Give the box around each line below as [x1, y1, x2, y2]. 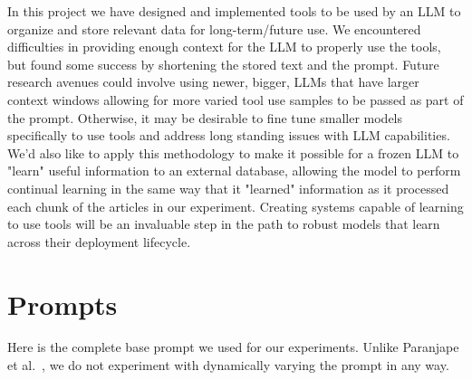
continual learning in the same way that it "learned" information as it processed [7, 178, 449, 197]
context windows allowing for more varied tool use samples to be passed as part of [7, 90, 464, 109]
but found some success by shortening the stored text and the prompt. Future [7, 54, 439, 73]
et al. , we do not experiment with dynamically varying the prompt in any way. [7, 356, 449, 375]
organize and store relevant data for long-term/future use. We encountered [7, 19, 421, 38]
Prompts [7, 285, 118, 322]
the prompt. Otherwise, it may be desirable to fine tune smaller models [7, 108, 403, 127]
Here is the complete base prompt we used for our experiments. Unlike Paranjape [7, 337, 459, 356]
